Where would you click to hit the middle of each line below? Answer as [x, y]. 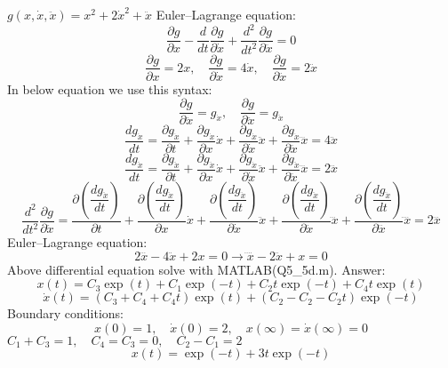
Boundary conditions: [66, 313]
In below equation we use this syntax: [110, 88]
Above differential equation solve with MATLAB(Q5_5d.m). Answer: [196, 269]
